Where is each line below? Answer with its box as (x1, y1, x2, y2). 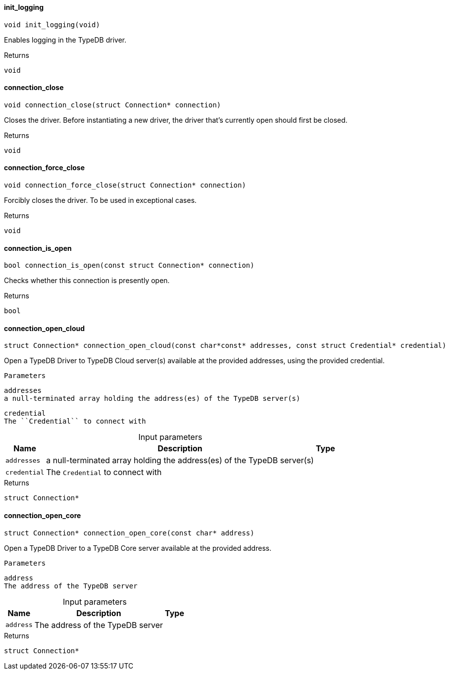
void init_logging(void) (4, 20, 100, 29)
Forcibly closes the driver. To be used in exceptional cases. (4, 196, 197, 205)
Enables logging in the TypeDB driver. (4, 35, 127, 44)
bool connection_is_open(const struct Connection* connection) (4, 261, 254, 270)
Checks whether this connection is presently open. (4, 276, 170, 285)
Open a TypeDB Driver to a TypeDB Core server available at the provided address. (4, 543, 272, 552)
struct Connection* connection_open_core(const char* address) (4, 529, 254, 537)
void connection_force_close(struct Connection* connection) (4, 181, 246, 190)
